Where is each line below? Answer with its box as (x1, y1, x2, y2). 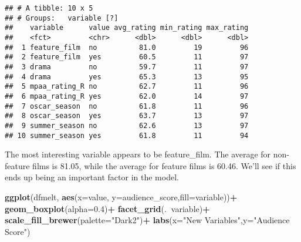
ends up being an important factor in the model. (5, 171, 179, 183)
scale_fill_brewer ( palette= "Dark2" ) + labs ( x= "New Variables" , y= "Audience (5, 214, 290, 226)
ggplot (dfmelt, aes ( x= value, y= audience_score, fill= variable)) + (5, 190, 238, 203)
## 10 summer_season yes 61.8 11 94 (5, 131, 249, 140)
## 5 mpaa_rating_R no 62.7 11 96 (5, 82, 249, 91)
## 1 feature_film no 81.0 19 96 (5, 43, 249, 52)
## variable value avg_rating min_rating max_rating (5, 23, 249, 32)
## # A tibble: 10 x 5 (5, 4, 93, 12)
